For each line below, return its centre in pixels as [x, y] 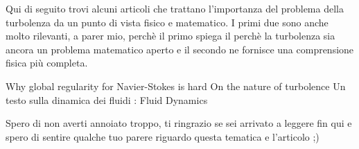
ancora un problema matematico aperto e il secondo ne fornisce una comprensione [180, 49]
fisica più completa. [47, 63]
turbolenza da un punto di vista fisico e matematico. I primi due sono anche [167, 22]
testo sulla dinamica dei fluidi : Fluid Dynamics [107, 99]
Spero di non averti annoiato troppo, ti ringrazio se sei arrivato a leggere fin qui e [179, 123]
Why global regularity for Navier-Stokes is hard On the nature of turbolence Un [176, 86]
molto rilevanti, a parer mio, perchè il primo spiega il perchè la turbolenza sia [170, 36]
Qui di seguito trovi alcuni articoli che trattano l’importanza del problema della [175, 8]
